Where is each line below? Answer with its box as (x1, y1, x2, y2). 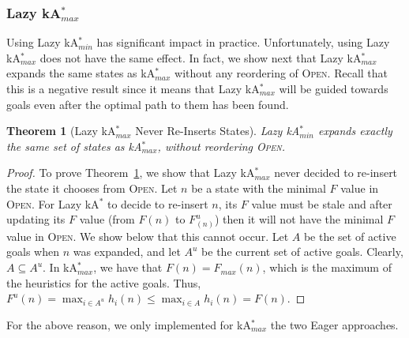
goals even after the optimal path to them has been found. (6, 96, 289, 112)
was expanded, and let (73, 243, 181, 260)
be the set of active (303, 227, 396, 244)
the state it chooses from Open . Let (6, 179, 178, 196)
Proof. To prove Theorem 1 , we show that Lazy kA (6, 164, 255, 181)
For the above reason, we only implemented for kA (6, 317, 251, 333)
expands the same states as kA (6, 65, 156, 81)
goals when (6, 243, 59, 260)
